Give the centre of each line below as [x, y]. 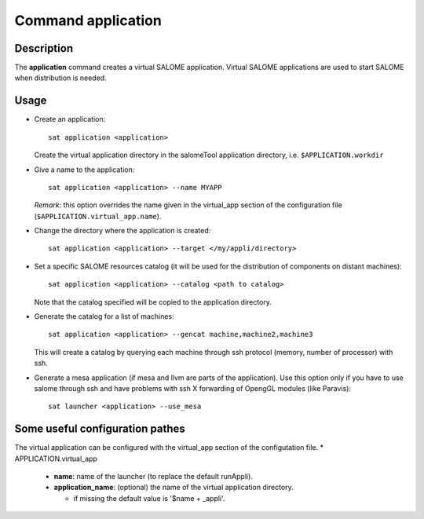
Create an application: [70, 119]
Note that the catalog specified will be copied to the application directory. [153, 302]
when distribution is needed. [60, 78]
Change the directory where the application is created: [122, 231]
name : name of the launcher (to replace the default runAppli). [153, 477]
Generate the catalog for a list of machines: [104, 316]
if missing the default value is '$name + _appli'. [149, 498]
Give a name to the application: [84, 170]
